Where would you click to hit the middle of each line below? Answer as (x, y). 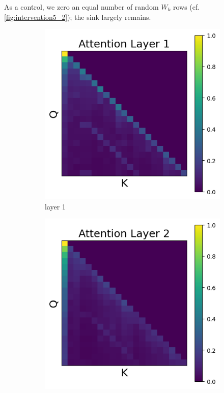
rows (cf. (186, 7)
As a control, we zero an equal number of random (81, 7)
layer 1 (55, 206)
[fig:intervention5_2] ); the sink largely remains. (78, 17)
